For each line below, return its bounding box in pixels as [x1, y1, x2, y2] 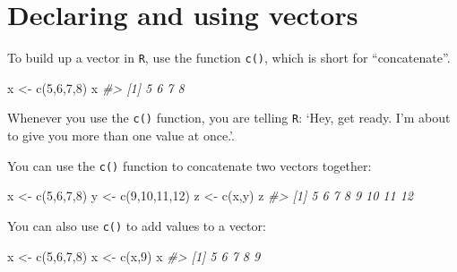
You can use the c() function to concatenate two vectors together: [7, 156, 372, 174]
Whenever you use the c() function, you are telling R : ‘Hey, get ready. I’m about [7, 108, 451, 127]
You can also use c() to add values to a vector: [7, 216, 266, 234]
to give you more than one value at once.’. [7, 126, 235, 145]
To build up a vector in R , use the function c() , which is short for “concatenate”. [7, 48, 451, 67]
